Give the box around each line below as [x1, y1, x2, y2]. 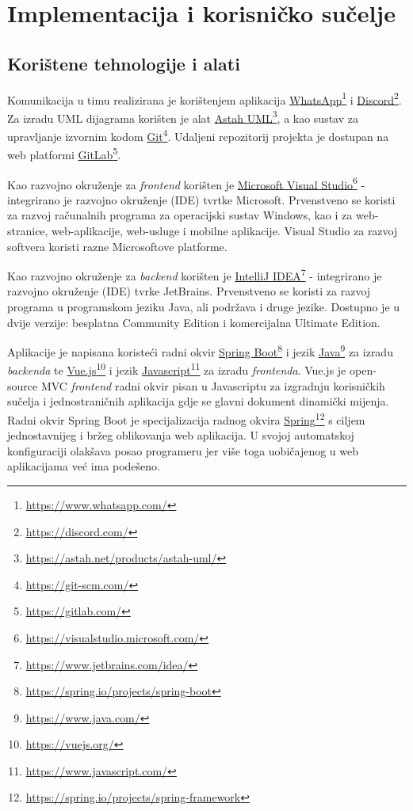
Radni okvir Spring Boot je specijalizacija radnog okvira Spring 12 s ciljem [7, 409, 365, 428]
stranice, [7, 223, 48, 239]
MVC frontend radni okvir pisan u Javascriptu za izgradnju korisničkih [40, 377, 385, 394]
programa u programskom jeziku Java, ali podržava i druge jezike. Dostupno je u [7, 299, 400, 315]
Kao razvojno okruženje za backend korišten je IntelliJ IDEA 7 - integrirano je [7, 265, 382, 284]
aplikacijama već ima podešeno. [7, 458, 160, 474]
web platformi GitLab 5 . [7, 144, 121, 162]
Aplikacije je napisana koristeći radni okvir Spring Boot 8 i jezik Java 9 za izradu [7, 341, 393, 360]
